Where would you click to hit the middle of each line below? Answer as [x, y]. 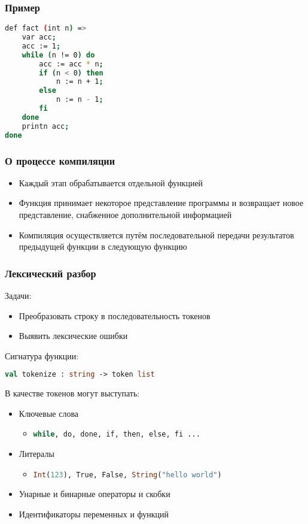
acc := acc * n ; [71, 64]
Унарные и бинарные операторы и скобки [94, 494]
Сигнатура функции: [42, 355]
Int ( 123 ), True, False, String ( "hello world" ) [127, 475]
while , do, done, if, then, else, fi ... [117, 434]
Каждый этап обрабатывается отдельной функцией [111, 182]
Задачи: [18, 295]
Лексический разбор [51, 273]
